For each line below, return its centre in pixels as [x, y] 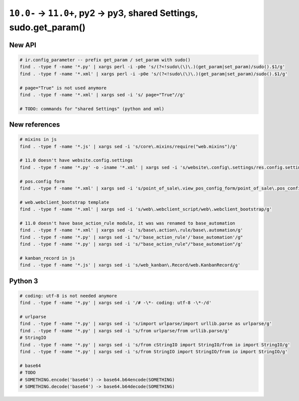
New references [35, 125]
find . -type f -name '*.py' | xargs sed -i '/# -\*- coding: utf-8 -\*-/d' [116, 303]
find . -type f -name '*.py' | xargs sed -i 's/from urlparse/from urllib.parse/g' [125, 331]
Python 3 [24, 281]
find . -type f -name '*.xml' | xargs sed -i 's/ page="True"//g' [102, 95]
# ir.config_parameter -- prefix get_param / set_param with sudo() [105, 60]
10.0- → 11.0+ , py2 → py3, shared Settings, [104, 13]
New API [23, 45]
